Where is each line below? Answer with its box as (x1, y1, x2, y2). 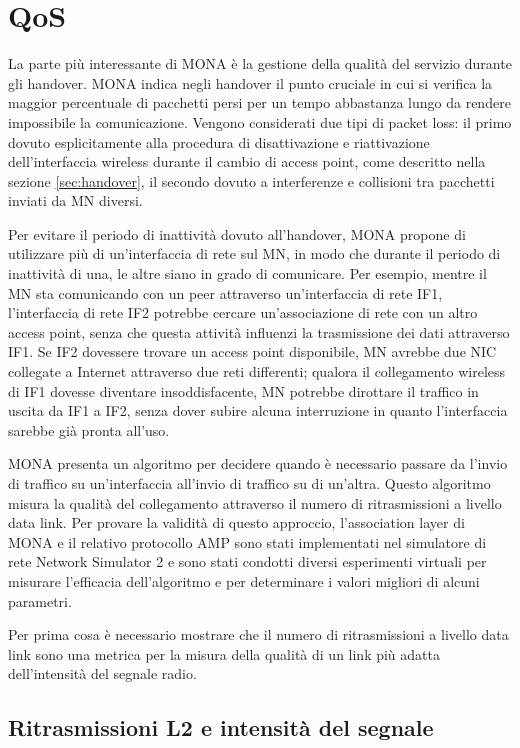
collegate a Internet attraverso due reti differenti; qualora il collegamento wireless (8, 361, 506, 382)
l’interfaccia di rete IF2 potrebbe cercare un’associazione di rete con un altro (8, 302, 478, 323)
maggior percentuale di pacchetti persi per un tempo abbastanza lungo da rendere (8, 92, 511, 113)
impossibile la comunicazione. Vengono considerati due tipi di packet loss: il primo (8, 111, 512, 132)
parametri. (8, 590, 72, 611)
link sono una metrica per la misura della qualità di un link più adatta (8, 643, 440, 664)
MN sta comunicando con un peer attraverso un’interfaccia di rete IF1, (8, 282, 443, 303)
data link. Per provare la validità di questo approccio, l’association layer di (8, 512, 465, 533)
